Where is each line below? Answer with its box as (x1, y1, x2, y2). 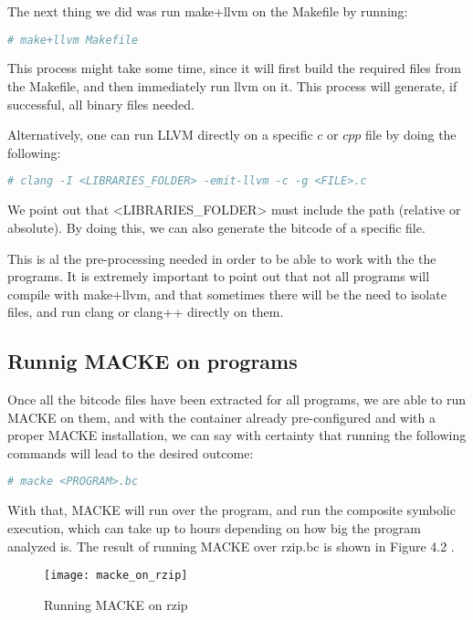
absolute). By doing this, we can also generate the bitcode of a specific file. (7, 217, 426, 236)
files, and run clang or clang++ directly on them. (7, 302, 284, 321)
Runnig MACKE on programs (7, 347, 298, 375)
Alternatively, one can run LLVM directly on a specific (7, 125, 313, 144)
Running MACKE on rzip (44, 594, 188, 614)
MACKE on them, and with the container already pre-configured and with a (7, 407, 436, 426)
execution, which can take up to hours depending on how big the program (7, 518, 421, 537)
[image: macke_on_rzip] (44, 569, 188, 583)
